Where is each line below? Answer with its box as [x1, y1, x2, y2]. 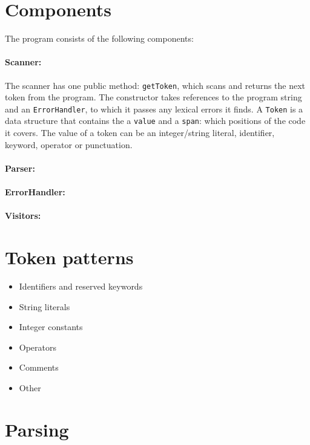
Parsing [5, 417, 69, 441]
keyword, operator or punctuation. [5, 138, 133, 151]
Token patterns [5, 245, 134, 270]
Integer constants [19, 320, 83, 333]
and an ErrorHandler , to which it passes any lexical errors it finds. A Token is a [5, 102, 303, 115]
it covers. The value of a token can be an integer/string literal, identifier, [5, 126, 275, 139]
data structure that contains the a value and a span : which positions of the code [5, 114, 306, 127]
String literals [19, 300, 70, 313]
